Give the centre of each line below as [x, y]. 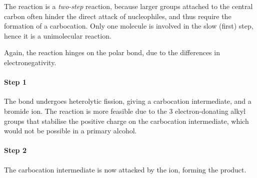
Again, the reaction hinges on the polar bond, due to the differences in [112, 52]
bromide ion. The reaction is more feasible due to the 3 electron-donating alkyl [125, 111]
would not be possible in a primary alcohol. [70, 131]
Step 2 [15, 150]
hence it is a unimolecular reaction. [58, 35]
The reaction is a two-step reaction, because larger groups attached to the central [128, 6]
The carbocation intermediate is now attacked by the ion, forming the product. [125, 169]
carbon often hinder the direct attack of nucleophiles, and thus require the [118, 16]
